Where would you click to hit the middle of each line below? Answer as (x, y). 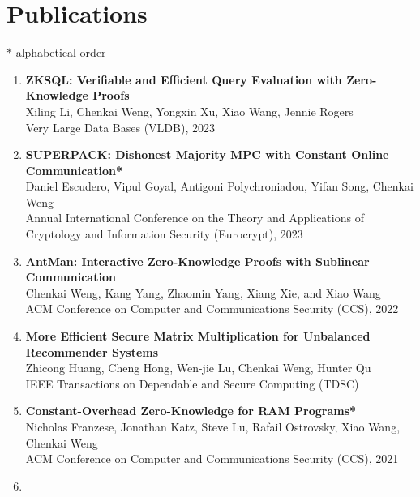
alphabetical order (61, 52)
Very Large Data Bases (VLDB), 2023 (120, 127)
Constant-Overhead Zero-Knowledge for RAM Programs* (191, 411)
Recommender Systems (92, 351)
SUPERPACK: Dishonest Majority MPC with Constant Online (207, 154)
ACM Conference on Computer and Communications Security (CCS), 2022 (212, 308)
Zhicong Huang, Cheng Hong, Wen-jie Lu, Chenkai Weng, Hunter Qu (198, 368)
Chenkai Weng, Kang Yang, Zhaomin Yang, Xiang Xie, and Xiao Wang (203, 292)
